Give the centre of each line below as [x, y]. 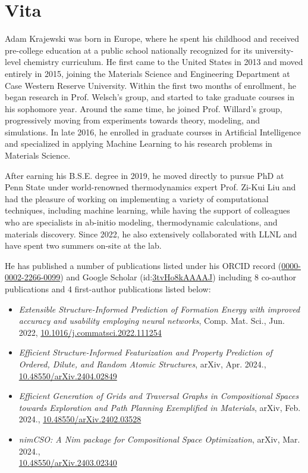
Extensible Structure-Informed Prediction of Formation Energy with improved [159, 309]
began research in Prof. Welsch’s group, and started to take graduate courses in [150, 97]
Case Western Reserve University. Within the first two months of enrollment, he [151, 85]
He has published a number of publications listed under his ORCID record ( [143, 265]
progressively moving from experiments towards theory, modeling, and [133, 120]
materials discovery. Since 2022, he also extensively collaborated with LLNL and [151, 234]
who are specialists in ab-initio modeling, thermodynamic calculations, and [141, 222]
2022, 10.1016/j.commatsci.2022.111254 [90, 332]
